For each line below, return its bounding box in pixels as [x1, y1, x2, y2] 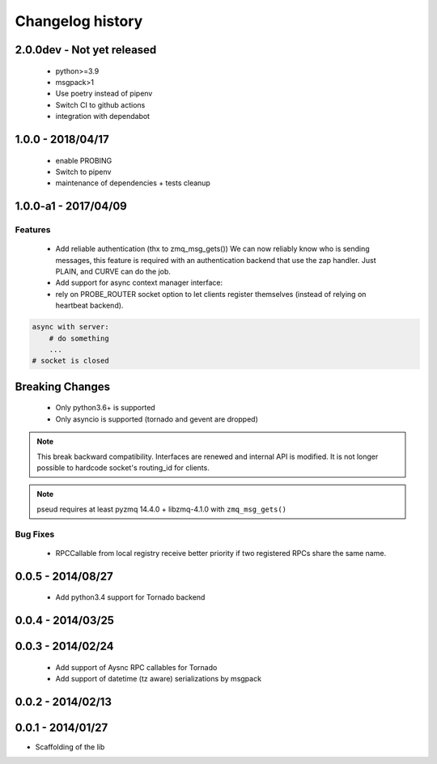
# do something [49, 333, 109, 343]
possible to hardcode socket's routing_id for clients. [36, 462, 210, 473]
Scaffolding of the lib [35, 741, 105, 752]
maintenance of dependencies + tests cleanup [55, 178, 210, 188]
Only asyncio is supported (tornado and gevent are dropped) [55, 414, 259, 424]
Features [15, 224, 51, 236]
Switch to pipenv [55, 167, 112, 176]
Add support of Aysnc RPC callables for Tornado [55, 662, 218, 672]
